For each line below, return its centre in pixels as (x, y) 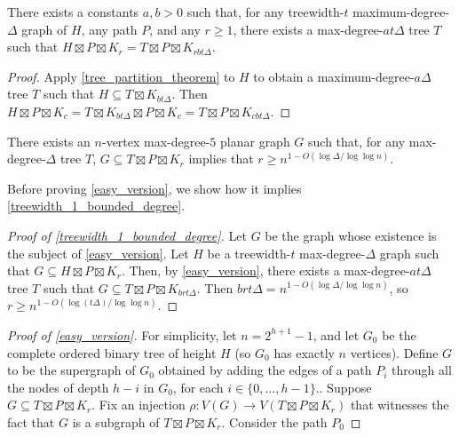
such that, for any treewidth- (265, 12)
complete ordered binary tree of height (112, 352)
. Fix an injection (138, 405)
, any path (109, 29)
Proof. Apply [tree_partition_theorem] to (121, 76)
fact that (31, 421)
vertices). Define (394, 352)
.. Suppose (344, 387)
